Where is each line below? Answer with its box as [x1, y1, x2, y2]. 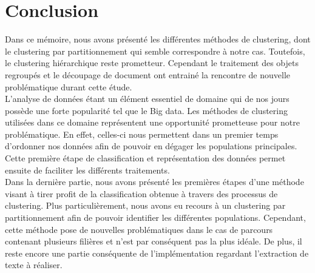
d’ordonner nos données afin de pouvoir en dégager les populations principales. [5, 140, 297, 152]
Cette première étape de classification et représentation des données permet [5, 152, 286, 164]
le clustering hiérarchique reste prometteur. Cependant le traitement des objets [5, 56, 299, 69]
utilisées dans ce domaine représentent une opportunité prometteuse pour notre [5, 116, 300, 129]
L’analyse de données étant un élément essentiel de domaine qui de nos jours [5, 92, 290, 105]
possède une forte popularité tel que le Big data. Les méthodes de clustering [5, 104, 288, 116]
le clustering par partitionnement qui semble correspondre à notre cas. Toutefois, [5, 44, 305, 57]
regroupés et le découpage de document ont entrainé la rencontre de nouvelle [5, 68, 291, 81]
